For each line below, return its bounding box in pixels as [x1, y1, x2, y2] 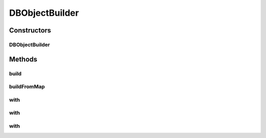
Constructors [9, 26, 51, 34]
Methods [9, 55, 37, 64]
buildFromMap [9, 83, 45, 90]
